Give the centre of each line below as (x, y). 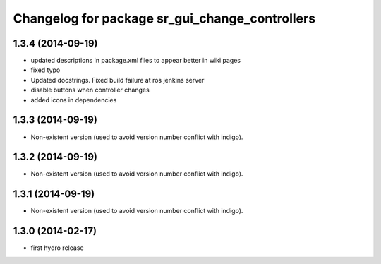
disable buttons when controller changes (90, 90)
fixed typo (46, 70)
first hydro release (57, 248)
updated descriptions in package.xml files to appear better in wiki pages (136, 61)
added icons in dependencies (74, 100)
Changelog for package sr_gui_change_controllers (164, 18)
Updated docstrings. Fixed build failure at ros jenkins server (117, 80)
